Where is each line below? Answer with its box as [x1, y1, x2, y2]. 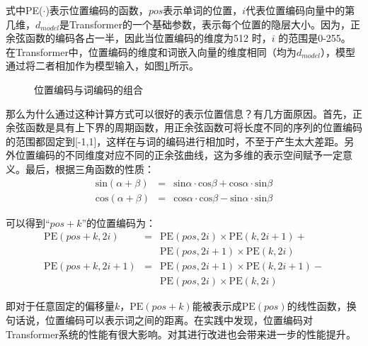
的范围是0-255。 [278, 30, 351, 45]
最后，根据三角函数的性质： [25, 161, 154, 176]
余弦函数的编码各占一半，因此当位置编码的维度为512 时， [6, 30, 272, 45]
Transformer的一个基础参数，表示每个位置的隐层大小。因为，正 [69, 16, 360, 31]
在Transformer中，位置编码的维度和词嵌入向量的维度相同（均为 [6, 44, 297, 59]
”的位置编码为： [81, 215, 156, 230]
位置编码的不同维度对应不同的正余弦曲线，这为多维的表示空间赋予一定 [15, 147, 343, 162]
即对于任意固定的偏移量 [6, 298, 115, 313]
